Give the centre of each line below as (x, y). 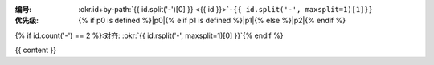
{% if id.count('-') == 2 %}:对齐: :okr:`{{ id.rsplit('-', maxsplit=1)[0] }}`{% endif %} (149, 35)
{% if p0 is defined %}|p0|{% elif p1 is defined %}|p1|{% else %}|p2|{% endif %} (212, 21)
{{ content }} (35, 50)
